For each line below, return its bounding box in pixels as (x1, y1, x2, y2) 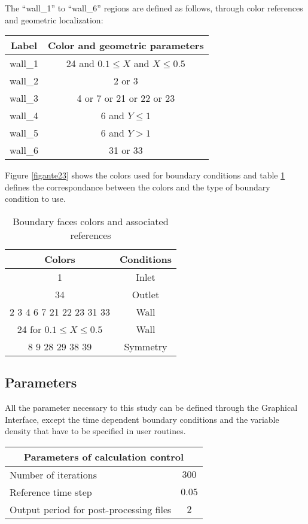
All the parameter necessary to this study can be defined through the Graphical (5, 401, 298, 414)
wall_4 (10, 108, 39, 123)
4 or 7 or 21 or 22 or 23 (77, 91, 175, 105)
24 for (17, 322, 42, 336)
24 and (66, 56, 94, 71)
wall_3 (10, 91, 39, 105)
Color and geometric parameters (48, 38, 204, 53)
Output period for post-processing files (10, 502, 172, 516)
